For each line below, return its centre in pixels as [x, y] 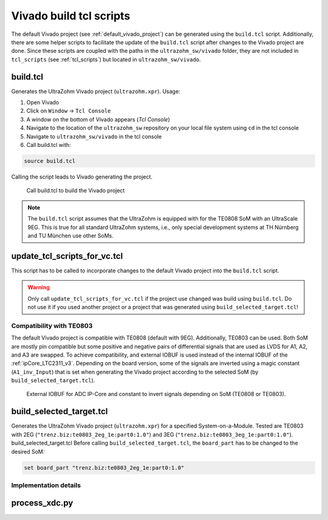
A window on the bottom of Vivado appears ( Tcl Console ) [98, 119]
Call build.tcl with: [49, 145]
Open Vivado [43, 103]
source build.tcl [50, 161]
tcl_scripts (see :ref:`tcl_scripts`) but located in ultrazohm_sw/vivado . [106, 59]
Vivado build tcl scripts [71, 16]
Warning [39, 287]
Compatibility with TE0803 [52, 326]
